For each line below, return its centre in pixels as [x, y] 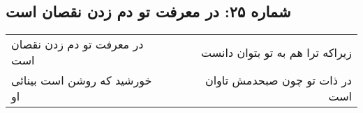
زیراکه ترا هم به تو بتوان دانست [276, 52]
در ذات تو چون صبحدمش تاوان [278, 80]
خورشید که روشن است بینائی [82, 80]
